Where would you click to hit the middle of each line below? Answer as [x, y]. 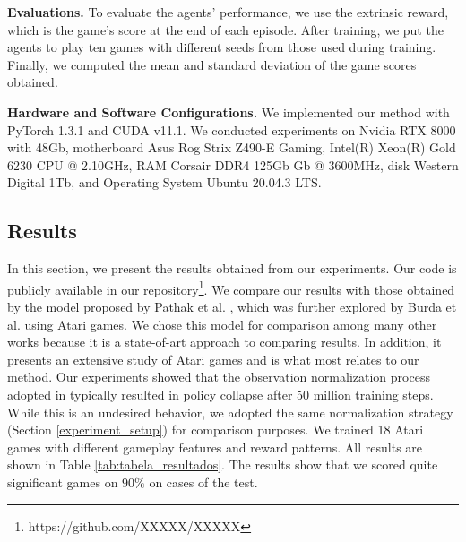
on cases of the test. [203, 482]
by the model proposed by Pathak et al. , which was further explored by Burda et [232, 306]
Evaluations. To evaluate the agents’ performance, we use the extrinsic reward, [228, 12]
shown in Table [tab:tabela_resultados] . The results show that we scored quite [223, 465]
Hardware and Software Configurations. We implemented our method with [229, 112]
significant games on [63, 482]
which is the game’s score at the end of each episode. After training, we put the [225, 29]
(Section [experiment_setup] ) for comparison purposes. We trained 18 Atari [216, 430]
